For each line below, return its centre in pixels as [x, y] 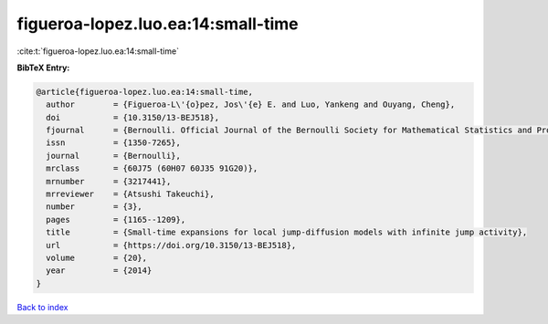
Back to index [42, 307]
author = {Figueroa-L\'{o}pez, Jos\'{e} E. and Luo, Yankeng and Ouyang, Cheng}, [251, 105]
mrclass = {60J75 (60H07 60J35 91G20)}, [152, 168]
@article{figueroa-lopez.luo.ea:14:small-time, [144, 92]
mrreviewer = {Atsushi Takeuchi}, [130, 194]
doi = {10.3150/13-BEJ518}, [132, 117]
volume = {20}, [97, 258]
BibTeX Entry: [43, 68]
